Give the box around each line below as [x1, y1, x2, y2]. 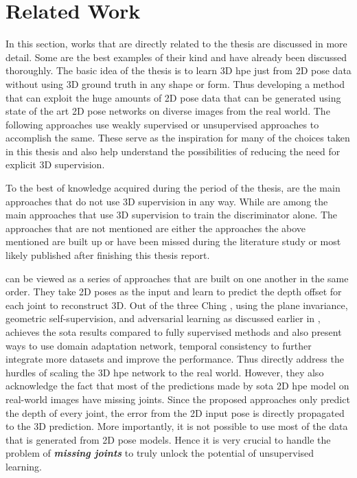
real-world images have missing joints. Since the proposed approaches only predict [5, 391, 350, 406]
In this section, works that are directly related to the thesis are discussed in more [5, 36, 347, 51]
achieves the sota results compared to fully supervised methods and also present [5, 325, 342, 339]
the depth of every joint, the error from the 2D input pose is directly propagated [5, 405, 345, 420]
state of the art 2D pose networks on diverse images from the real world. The [5, 104, 330, 118]
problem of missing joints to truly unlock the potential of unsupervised [5, 446, 314, 460]
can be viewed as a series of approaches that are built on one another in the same [5, 271, 349, 285]
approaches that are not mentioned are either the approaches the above [5, 220, 306, 235]
